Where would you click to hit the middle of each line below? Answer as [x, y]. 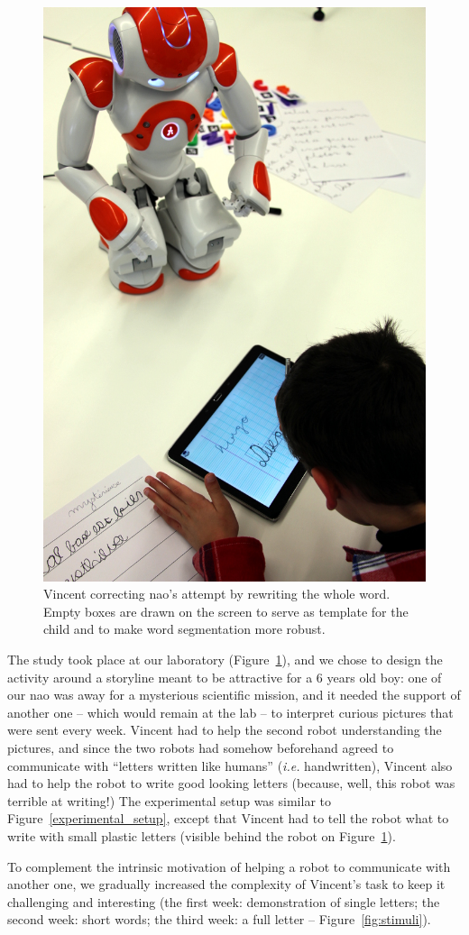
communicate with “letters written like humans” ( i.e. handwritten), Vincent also [230, 765]
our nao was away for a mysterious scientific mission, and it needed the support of [234, 695]
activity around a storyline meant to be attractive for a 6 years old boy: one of [225, 677]
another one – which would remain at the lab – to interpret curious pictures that [230, 712]
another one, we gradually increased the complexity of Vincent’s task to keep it [226, 884]
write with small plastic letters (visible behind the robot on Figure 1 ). [202, 835]
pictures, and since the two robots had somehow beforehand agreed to [201, 747]
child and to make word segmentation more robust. [184, 629]
